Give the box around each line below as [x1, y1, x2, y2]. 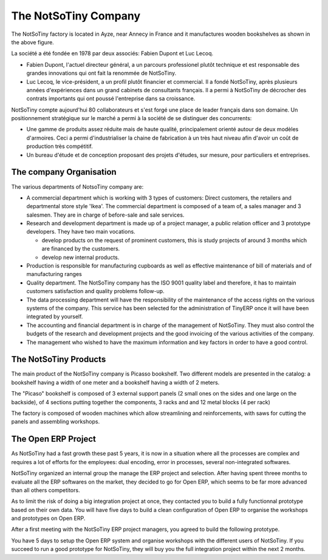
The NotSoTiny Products [11, 354, 106, 365]
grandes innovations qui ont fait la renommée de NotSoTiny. [26, 70, 176, 77]
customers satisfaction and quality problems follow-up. [26, 288, 165, 295]
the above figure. [11, 38, 54, 46]
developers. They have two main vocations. [26, 228, 136, 235]
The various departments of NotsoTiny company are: [11, 183, 144, 191]
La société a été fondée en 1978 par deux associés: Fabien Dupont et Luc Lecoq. [11, 50, 214, 57]
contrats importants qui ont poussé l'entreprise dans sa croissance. [26, 95, 196, 103]
